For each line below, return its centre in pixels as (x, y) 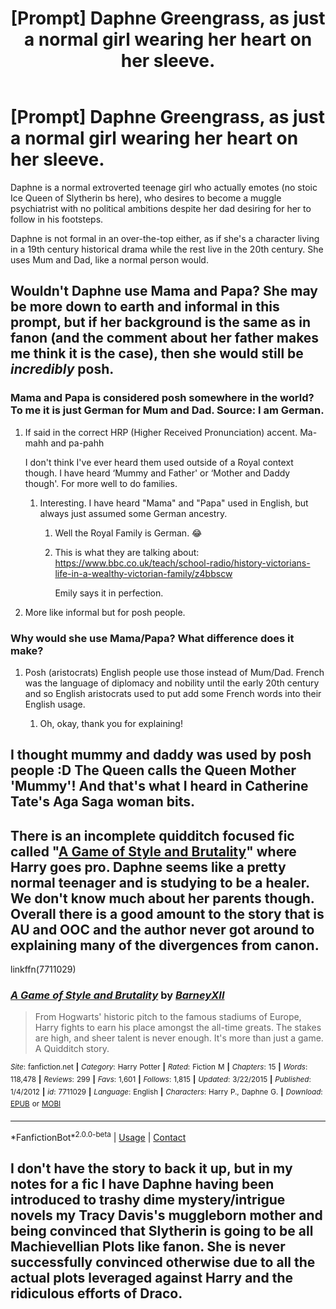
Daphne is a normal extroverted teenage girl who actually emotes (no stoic (164, 187)
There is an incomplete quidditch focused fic (152, 835)
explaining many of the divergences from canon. (165, 945)
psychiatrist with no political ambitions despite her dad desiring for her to (161, 208)
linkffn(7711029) (43, 969)
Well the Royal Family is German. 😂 (128, 533)
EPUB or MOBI (36, 1104)
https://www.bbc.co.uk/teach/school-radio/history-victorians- (182, 563)
